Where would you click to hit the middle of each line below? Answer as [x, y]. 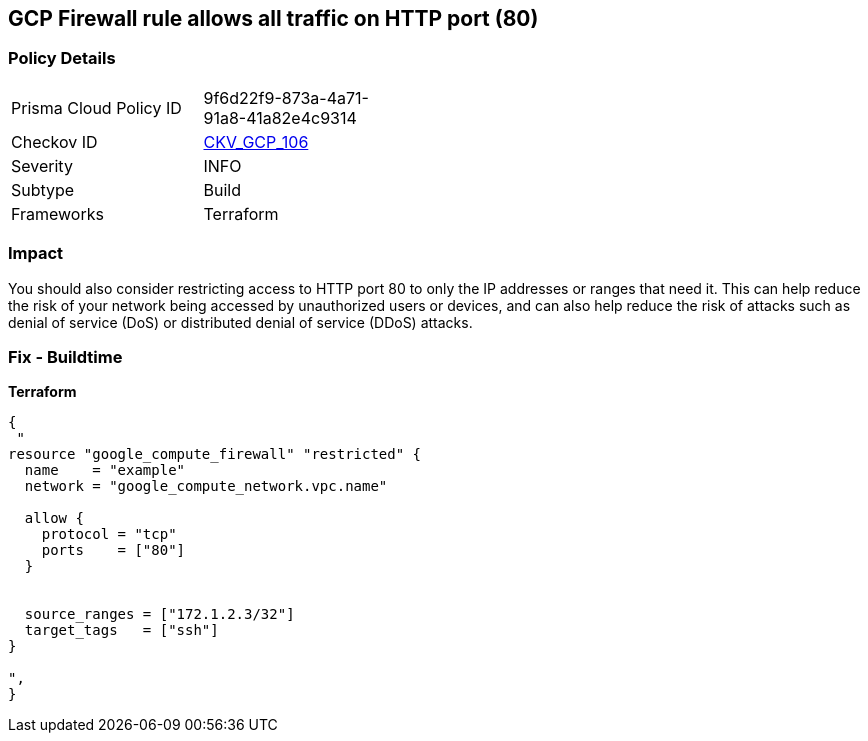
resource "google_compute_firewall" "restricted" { [215, 454]
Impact [36, 253]
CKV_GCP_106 [256, 141]
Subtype [43, 189]
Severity [42, 165]
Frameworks [57, 213]
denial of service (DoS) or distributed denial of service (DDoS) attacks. [240, 322]
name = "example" [105, 470]
